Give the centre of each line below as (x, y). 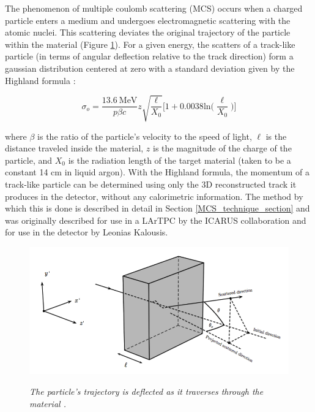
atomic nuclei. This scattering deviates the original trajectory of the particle (148, 32)
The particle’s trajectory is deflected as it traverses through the (146, 391)
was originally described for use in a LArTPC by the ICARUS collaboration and (156, 220)
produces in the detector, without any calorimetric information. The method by (154, 196)
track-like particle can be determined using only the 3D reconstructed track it (151, 184)
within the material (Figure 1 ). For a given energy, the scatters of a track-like (150, 44)
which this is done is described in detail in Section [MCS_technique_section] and (157, 208)
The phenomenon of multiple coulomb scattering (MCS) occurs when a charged (154, 8)
